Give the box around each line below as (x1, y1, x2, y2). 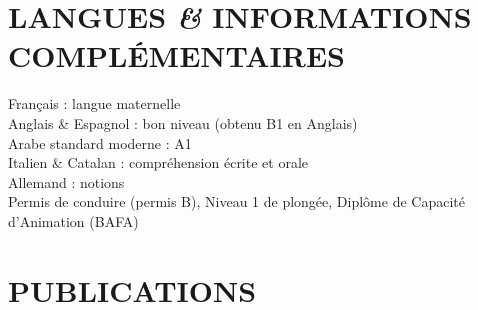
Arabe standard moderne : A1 (8, 132, 192, 153)
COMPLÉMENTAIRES (8, 35, 346, 76)
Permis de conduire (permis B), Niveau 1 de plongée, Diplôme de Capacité (8, 191, 465, 212)
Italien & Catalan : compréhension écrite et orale (8, 152, 309, 173)
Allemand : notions (8, 171, 125, 192)
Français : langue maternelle (8, 93, 181, 114)
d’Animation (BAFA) (8, 210, 139, 231)
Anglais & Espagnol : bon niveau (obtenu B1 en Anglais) (8, 112, 358, 133)
